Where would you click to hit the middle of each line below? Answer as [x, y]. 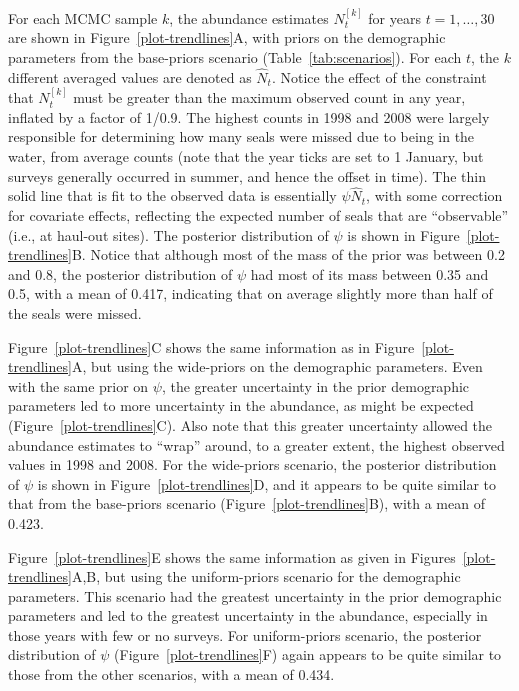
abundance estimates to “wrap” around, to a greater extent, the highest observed [256, 444]
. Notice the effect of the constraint [379, 76]
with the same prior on [78, 385]
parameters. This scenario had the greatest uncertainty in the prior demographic [255, 595]
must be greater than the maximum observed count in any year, [269, 97]
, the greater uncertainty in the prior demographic [315, 385]
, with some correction [434, 195]
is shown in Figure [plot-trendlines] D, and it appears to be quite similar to [267, 483]
